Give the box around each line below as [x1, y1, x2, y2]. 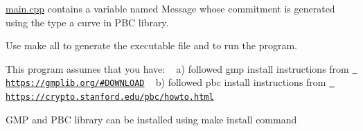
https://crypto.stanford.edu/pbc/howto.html [6, 92, 214, 103]
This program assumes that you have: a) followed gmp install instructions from [6, 61, 349, 76]
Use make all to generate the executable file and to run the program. [6, 38, 297, 53]
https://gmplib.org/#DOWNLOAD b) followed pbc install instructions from [6, 75, 326, 89]
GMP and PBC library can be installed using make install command [6, 112, 297, 126]
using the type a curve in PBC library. [6, 15, 169, 29]
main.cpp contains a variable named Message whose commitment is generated [6, 1, 335, 15]
